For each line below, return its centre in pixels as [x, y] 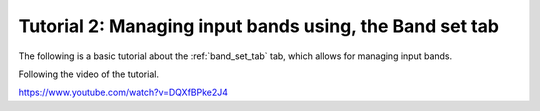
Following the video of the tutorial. [89, 74]
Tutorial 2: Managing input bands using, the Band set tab [259, 26]
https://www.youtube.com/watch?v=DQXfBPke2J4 [123, 92]
